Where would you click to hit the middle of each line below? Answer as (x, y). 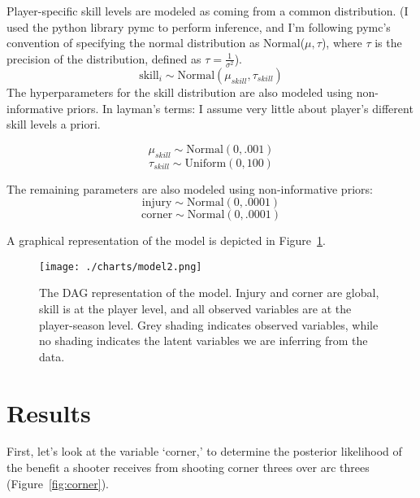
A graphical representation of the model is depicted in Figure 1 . (166, 240)
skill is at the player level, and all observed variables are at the (195, 308)
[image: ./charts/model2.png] (121, 266)
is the (388, 43)
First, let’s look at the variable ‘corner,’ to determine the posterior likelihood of (204, 451)
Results (49, 412)
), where (342, 43)
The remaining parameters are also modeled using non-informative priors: (190, 188)
